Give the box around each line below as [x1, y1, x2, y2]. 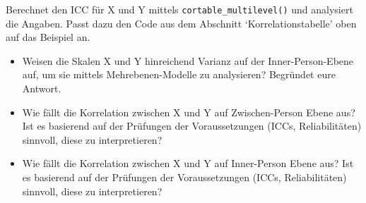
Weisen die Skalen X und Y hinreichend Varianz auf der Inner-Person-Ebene [22, 53, 354, 68]
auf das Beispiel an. [6, 30, 90, 44]
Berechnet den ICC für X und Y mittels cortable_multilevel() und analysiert [6, 2, 353, 16]
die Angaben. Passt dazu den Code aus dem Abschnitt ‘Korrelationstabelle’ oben [6, 16, 357, 30]
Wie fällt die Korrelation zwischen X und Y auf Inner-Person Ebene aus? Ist [22, 156, 354, 171]
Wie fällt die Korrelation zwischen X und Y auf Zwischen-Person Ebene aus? [22, 104, 355, 119]
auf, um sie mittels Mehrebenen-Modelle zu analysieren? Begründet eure [22, 67, 336, 82]
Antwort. [22, 81, 61, 96]
